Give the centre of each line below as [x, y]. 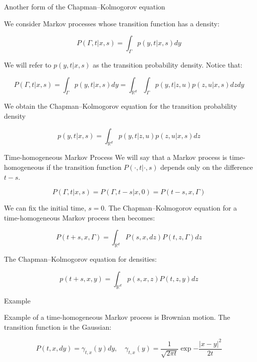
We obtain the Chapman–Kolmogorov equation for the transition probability [121, 106]
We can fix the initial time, [45, 208]
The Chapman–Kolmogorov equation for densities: [80, 259]
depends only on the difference [207, 167]
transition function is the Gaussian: [58, 326]
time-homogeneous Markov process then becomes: [80, 217]
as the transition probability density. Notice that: [168, 64]
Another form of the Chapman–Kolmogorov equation [85, 6]
